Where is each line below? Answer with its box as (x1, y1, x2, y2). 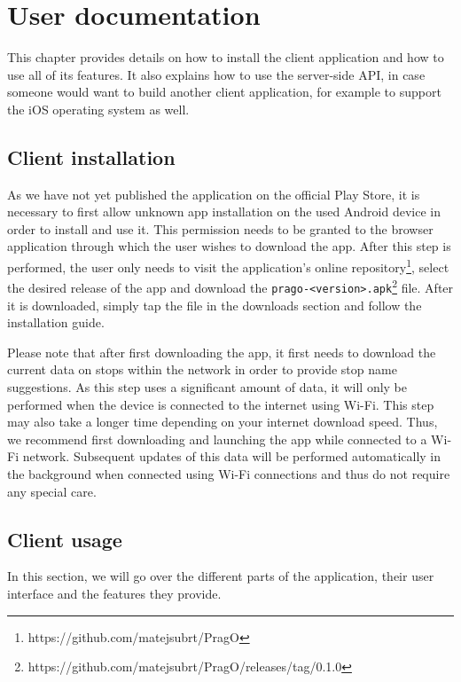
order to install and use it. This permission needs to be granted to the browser (7, 219, 434, 238)
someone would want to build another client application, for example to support (7, 82, 441, 101)
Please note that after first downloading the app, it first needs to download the (7, 342, 436, 361)
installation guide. (7, 313, 105, 332)
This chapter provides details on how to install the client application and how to (7, 48, 444, 67)
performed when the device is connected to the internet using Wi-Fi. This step (7, 395, 434, 413)
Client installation (7, 143, 176, 170)
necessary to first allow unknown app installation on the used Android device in (7, 202, 441, 221)
